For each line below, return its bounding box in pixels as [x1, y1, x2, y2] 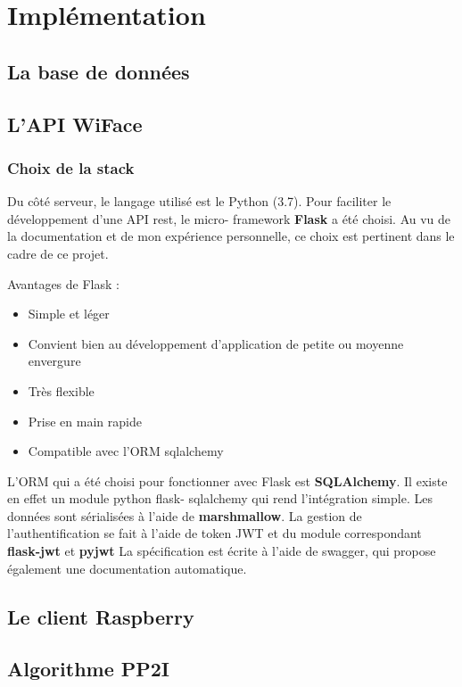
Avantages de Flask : [7, 274, 120, 293]
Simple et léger [28, 304, 110, 323]
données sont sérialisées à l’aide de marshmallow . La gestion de [7, 506, 362, 525]
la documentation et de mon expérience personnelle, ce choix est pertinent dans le [7, 227, 455, 245]
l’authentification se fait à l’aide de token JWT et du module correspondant [7, 524, 422, 542]
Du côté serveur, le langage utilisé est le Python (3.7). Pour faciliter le [7, 192, 392, 211]
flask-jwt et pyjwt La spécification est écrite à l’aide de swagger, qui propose [7, 542, 436, 560]
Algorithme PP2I [7, 655, 170, 683]
